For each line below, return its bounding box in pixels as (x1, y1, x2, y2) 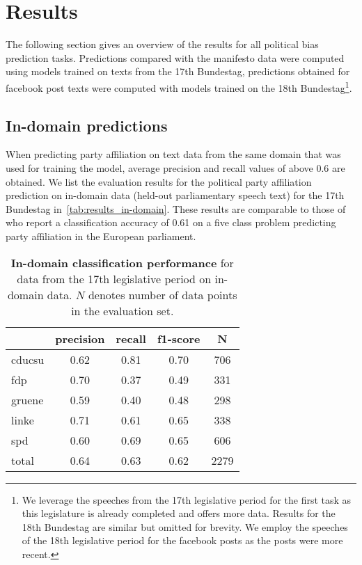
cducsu (11, 351, 45, 367)
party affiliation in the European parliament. (6, 228, 196, 243)
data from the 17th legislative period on (17, 270, 212, 287)
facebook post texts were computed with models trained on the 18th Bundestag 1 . (6, 78, 352, 95)
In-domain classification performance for (10, 254, 234, 271)
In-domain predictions (6, 114, 168, 136)
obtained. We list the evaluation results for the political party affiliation (6, 174, 312, 189)
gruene (11, 391, 44, 408)
